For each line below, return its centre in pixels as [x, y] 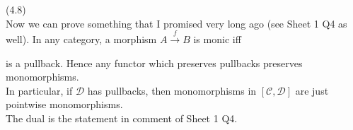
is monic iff [217, 39]
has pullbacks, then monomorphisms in [172, 90]
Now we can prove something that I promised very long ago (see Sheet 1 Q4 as [176, 23]
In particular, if [39, 90]
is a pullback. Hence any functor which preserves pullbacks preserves [154, 63]
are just [312, 90]
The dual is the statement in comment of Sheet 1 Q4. [122, 118]
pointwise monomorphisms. [64, 104]
